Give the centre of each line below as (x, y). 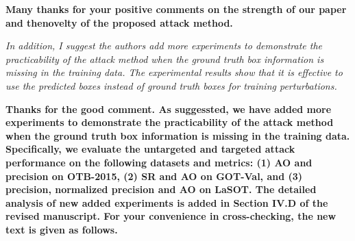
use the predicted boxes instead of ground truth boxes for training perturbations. (171, 85)
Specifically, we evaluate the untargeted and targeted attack (150, 149)
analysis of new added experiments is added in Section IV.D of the (167, 202)
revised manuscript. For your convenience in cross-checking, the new (171, 216)
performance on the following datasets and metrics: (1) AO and (159, 162)
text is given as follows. (62, 229)
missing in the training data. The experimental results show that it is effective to (174, 72)
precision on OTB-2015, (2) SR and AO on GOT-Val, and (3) (154, 176)
